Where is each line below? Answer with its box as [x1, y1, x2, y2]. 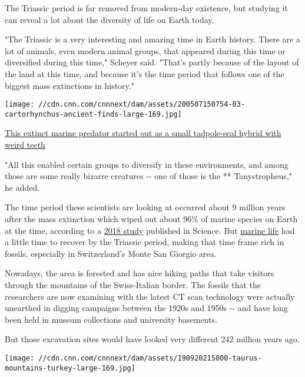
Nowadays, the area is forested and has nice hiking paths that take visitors [5, 267, 274, 279]
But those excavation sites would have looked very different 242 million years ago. [5, 333, 300, 345]
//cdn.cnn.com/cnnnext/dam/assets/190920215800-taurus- [38, 353, 262, 362]
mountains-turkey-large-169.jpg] [5, 363, 135, 372]
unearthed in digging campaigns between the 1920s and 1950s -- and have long [5, 302, 288, 314]
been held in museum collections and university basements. [5, 313, 217, 325]
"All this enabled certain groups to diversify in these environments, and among [5, 158, 289, 170]
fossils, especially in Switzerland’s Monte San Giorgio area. [5, 247, 217, 259]
